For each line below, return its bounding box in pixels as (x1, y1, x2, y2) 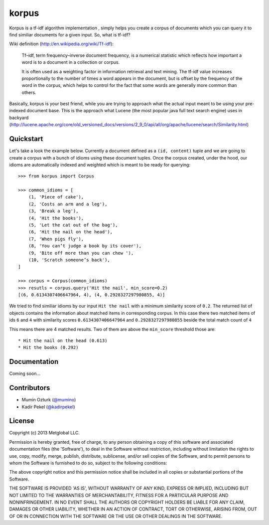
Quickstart (9, 135, 43, 143)
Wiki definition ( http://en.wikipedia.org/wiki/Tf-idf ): (9, 41, 114, 47)
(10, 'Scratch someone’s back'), (28, 257, 111, 263)
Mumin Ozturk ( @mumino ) (21, 397, 76, 403)
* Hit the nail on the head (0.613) (18, 338, 108, 344)
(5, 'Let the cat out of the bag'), (28, 222, 118, 228)
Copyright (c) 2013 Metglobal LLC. (9, 430, 80, 436)
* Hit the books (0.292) (18, 345, 79, 350)
